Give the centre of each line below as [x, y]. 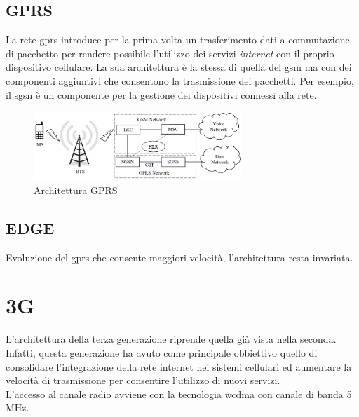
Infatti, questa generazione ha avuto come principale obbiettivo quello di [162, 352]
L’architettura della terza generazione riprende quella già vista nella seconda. [171, 339]
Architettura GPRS [76, 190]
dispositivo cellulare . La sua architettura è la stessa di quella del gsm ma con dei [179, 67]
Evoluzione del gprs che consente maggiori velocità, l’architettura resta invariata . [179, 257]
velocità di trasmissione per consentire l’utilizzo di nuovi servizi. [143, 380]
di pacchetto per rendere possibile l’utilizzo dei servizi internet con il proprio [170, 53]
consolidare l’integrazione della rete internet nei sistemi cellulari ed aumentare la [179, 366]
